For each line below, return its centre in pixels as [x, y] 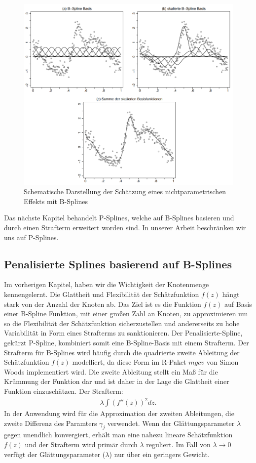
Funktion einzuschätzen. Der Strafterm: [64, 391]
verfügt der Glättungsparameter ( [55, 454]
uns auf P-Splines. [31, 237]
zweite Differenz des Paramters [51, 423]
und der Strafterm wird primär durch [81, 444]
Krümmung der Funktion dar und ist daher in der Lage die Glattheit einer [117, 381]
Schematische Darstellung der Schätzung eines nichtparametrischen [125, 191]
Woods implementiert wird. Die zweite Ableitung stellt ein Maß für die [111, 371]
